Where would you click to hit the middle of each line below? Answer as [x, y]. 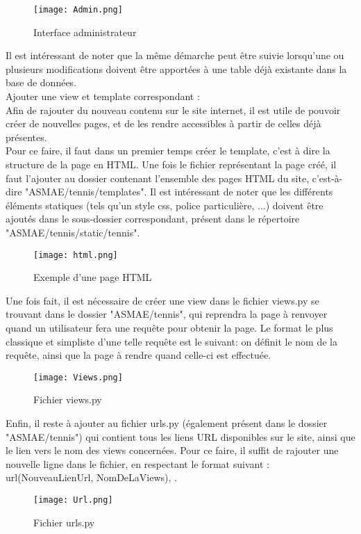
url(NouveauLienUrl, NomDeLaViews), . [91, 477]
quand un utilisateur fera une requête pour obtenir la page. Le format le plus [169, 327]
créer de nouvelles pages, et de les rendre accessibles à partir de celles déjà [163, 123]
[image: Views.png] [78, 377]
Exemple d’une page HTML [93, 277]
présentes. [26, 137]
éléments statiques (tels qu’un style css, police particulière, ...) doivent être [165, 205]
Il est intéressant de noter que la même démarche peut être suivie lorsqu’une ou [175, 55]
